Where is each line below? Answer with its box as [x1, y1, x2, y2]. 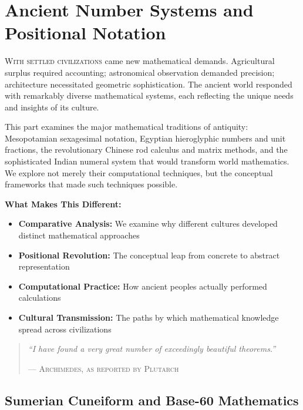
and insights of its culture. [5, 100, 99, 113]
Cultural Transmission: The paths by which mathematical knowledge [18, 311, 279, 323]
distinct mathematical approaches [18, 229, 140, 241]
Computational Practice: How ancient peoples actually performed [18, 280, 267, 292]
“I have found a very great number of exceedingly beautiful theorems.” [28, 342, 276, 355]
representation [18, 260, 70, 273]
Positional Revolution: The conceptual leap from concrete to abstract [18, 248, 280, 261]
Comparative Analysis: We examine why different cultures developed [18, 217, 278, 230]
